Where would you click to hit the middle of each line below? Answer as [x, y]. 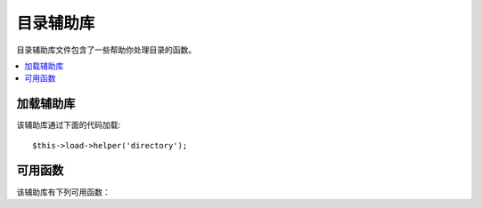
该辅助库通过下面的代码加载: [69, 125]
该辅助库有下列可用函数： [63, 192]
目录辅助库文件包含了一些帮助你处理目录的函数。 [106, 50]
